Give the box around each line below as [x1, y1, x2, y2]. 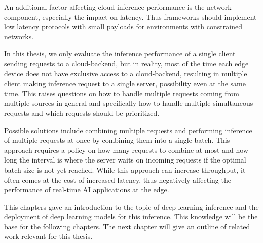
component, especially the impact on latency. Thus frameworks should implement [4, 11, 257, 22]
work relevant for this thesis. [4, 231, 93, 241]
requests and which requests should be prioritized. [4, 107, 160, 118]
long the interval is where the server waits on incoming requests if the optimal [4, 154, 246, 165]
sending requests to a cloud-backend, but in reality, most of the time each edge [4, 58, 249, 68]
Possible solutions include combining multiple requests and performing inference [4, 125, 252, 135]
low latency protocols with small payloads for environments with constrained [4, 21, 242, 32]
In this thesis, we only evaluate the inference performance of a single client [4, 48, 236, 59]
